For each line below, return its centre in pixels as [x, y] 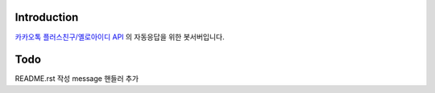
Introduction [47, 17]
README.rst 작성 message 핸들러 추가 [77, 79]
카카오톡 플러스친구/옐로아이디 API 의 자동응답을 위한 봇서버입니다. [120, 37]
